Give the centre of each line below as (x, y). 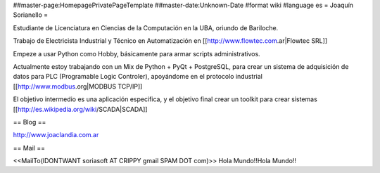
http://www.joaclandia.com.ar (56, 135)
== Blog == (30, 122)
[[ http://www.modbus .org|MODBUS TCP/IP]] (78, 86)
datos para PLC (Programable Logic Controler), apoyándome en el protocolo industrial (138, 77)
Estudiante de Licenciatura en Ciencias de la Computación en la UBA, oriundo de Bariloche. (146, 27)
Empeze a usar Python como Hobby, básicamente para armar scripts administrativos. (137, 53)
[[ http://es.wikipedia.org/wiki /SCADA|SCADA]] (80, 109)
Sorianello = (31, 15)
